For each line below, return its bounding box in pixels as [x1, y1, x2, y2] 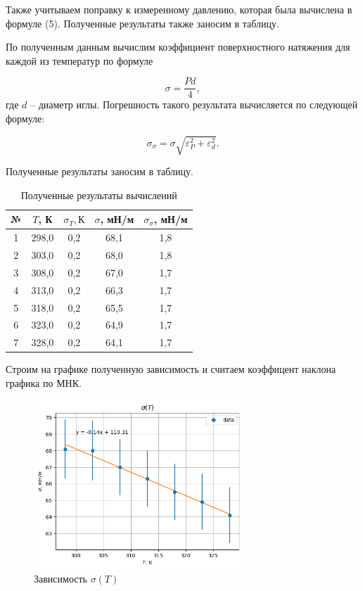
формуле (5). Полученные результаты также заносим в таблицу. [6, 15, 279, 30]
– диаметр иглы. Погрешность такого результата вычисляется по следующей [30, 97, 358, 112]
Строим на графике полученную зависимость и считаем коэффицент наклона [6, 362, 336, 376]
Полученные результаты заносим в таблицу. [6, 164, 193, 179]
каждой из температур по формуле [6, 53, 153, 68]
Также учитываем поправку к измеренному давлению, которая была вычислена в [6, 2, 352, 16]
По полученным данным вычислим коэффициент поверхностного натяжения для [6, 39, 350, 54]
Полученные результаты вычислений [20, 187, 177, 202]
